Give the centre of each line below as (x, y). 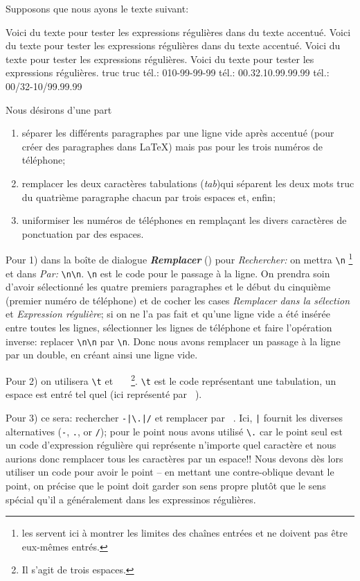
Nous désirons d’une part (59, 109)
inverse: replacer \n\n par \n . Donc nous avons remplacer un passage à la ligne (173, 341)
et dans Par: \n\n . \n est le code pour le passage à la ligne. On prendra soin (168, 273)
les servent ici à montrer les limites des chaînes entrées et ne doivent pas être (184, 533)
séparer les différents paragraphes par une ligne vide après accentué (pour (178, 133)
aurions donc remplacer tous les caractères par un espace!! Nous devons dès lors (174, 458)
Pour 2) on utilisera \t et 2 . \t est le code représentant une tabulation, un (171, 379)
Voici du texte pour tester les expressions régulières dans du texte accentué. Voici (178, 32)
